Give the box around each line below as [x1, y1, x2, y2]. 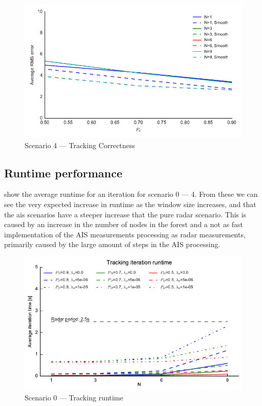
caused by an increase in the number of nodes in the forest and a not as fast [4, 219, 244, 230]
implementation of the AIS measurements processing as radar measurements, [4, 229, 246, 239]
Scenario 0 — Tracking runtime [25, 392, 124, 403]
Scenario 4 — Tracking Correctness [25, 139, 135, 150]
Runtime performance [4, 165, 123, 180]
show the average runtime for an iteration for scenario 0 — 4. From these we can [4, 189, 258, 199]
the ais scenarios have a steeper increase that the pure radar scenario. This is [4, 209, 247, 219]
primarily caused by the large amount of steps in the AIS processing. [4, 239, 220, 250]
